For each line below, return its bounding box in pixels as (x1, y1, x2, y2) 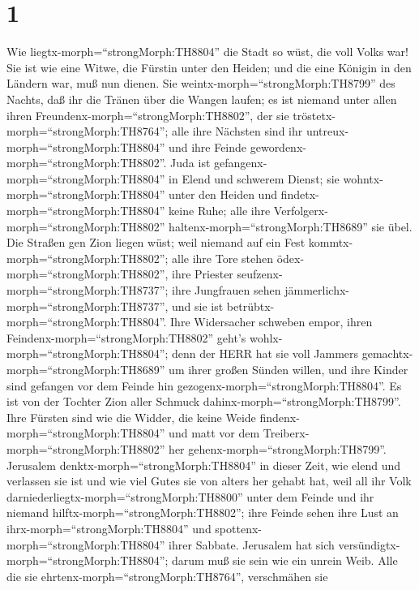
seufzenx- (237, 265, 283, 282)
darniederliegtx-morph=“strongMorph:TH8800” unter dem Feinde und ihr (6, 488, 374, 505)
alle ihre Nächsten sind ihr (172, 123, 303, 140)
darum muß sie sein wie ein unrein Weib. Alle (172, 552, 398, 569)
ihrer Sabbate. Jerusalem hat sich (169, 536, 335, 553)
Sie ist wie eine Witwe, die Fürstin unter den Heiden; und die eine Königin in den (6, 58, 412, 75)
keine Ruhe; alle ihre (169, 202, 271, 219)
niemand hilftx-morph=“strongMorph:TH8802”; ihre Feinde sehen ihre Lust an (6, 504, 399, 521)
